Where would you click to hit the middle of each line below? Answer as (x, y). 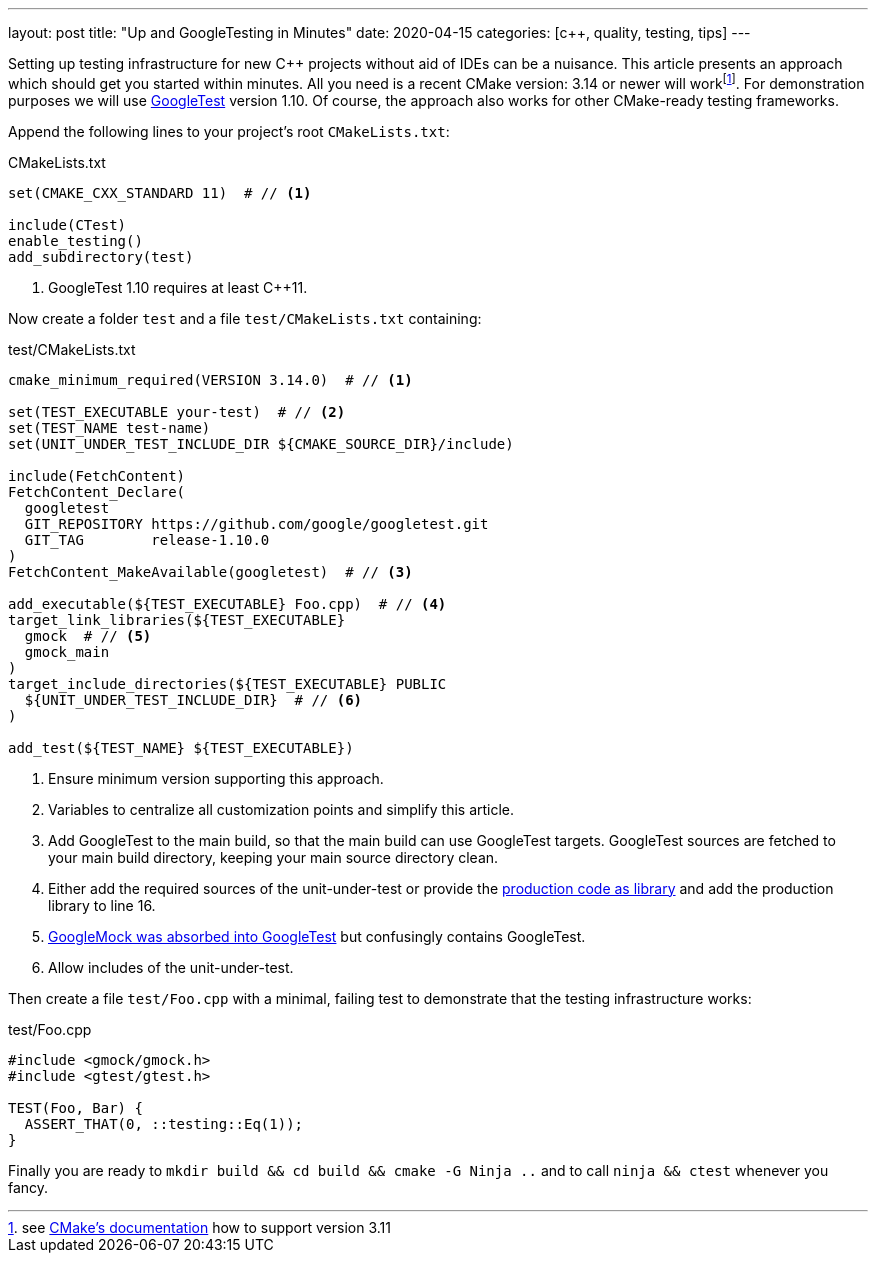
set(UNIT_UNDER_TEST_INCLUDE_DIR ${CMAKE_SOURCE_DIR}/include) (261, 443)
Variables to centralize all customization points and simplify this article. (281, 809)
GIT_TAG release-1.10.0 (147, 539)
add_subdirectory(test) (101, 256)
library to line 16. (102, 905)
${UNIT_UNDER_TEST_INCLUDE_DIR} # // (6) (193, 699)
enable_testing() (75, 240)
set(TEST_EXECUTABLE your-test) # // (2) (177, 411)
